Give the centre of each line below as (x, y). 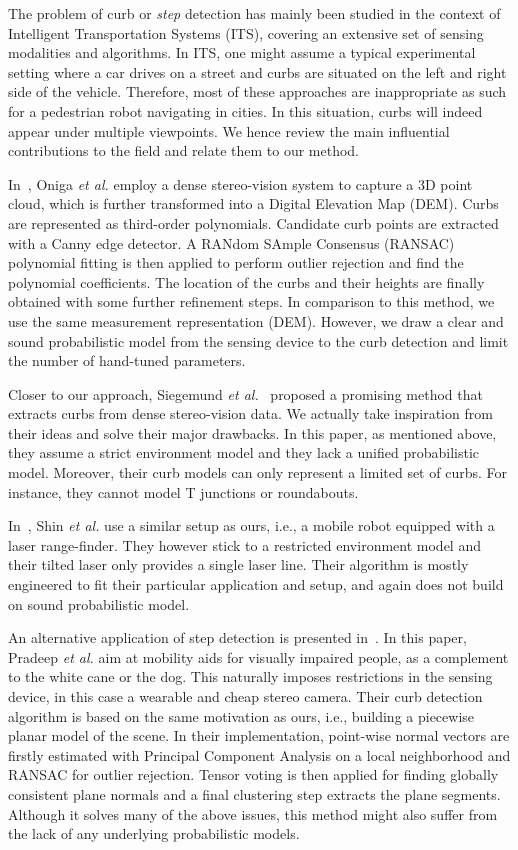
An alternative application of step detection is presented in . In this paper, (237, 637)
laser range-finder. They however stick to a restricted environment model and (244, 544)
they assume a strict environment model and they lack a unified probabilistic (243, 452)
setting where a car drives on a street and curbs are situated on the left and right (257, 71)
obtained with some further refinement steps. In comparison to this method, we (251, 301)
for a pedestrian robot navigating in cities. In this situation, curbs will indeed (245, 110)
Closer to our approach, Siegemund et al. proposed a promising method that (245, 393)
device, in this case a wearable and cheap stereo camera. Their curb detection (245, 696)
